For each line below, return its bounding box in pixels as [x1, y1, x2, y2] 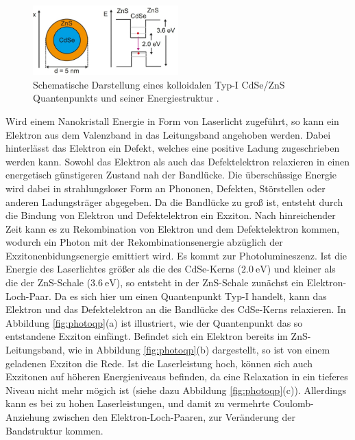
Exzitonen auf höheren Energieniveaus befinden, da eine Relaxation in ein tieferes [5, 369, 348, 384]
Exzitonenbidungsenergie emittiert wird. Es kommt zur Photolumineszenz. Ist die [5, 248, 347, 262]
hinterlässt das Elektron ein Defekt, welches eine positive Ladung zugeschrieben [5, 141, 340, 155]
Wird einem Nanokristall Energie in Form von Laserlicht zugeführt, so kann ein [5, 113, 339, 128]
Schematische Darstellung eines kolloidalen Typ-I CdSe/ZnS [33, 77, 285, 91]
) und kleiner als [267, 262, 336, 276]
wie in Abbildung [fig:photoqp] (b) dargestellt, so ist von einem [68, 343, 330, 357]
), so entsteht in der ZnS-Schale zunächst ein [116, 275, 304, 290]
